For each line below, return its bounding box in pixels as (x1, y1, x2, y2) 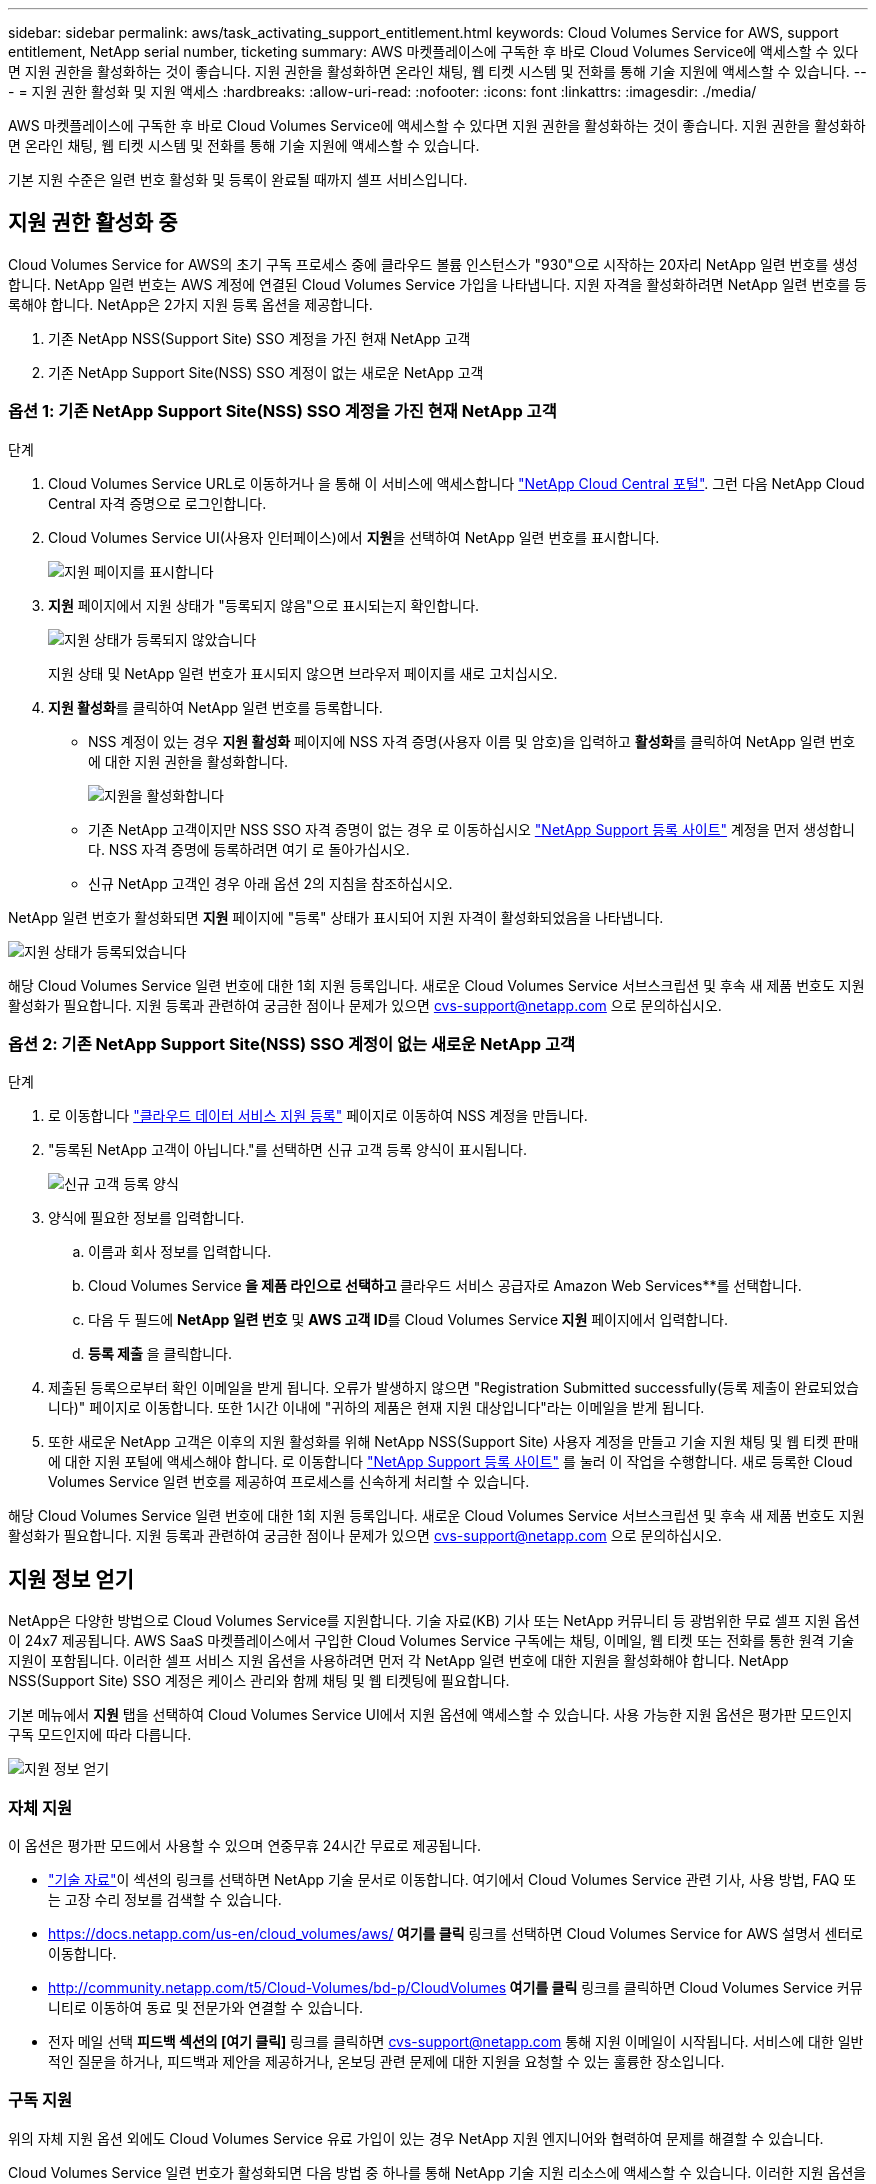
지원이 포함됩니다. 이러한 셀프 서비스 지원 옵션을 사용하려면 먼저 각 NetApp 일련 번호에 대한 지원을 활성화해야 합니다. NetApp (8, 1652, 789, 1670)
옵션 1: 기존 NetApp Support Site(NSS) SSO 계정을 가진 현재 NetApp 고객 (8, 401, 557, 422)
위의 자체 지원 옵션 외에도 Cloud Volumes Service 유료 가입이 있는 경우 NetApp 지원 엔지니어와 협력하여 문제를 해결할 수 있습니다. (8, 2129, 824, 2147)
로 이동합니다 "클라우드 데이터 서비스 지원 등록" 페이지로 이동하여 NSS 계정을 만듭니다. (48, 1107, 588, 1125)
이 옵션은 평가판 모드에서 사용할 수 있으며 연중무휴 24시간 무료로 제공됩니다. (8, 1836, 481, 1854)
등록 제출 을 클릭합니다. (88, 1345, 233, 1363)
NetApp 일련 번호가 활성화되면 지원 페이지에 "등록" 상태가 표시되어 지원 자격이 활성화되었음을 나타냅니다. (8, 908, 664, 926)
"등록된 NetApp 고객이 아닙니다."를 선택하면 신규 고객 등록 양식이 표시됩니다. (48, 1141, 528, 1159)
